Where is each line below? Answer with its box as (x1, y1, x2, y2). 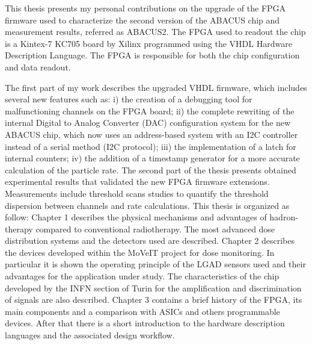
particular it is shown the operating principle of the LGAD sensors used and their (5, 258, 306, 270)
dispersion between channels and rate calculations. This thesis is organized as (5, 199, 290, 211)
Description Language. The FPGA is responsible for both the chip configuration (5, 49, 300, 61)
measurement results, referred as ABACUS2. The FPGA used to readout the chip (5, 25, 306, 38)
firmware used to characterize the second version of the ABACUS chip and (5, 13, 280, 26)
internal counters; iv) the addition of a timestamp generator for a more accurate (5, 152, 300, 164)
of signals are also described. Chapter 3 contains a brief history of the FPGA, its (5, 293, 302, 306)
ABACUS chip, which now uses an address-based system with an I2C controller (5, 128, 298, 140)
